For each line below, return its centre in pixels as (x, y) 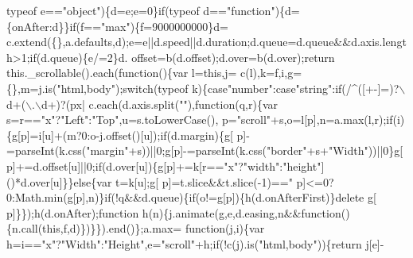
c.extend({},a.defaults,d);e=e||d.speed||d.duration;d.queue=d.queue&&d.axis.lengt (206, 42)
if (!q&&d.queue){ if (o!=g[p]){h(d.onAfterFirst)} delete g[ (240, 197)
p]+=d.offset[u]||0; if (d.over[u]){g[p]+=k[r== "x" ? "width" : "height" (164, 166)
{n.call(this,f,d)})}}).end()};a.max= (94, 228)
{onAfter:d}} (38, 26)
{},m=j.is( (32, 88)
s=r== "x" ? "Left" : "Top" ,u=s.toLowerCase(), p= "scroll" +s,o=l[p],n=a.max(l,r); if (200, 119)
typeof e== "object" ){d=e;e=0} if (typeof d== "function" (141, 10)
